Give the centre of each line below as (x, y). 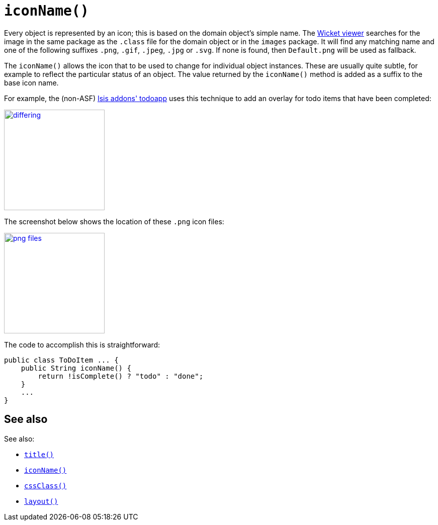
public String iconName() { (76, 368)
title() (39, 454)
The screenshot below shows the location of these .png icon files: (114, 221)
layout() (41, 501)
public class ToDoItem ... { (61, 360)
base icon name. (31, 82)
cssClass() (46, 486)
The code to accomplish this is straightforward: (82, 344)
